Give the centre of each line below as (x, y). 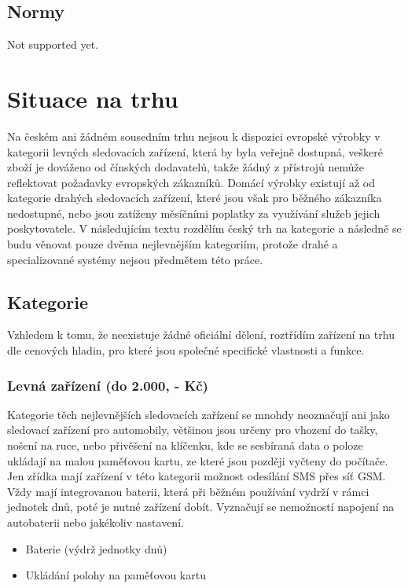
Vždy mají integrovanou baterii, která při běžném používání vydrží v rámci (188, 491)
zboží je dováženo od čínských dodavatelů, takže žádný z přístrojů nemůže (186, 167)
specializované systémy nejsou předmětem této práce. (135, 259)
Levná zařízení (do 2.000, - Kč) (108, 385)
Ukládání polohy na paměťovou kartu (116, 575)
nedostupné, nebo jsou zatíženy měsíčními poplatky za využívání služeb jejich (194, 213)
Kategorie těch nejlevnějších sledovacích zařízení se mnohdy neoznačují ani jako (198, 414)
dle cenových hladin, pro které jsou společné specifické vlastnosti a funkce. (186, 350)
